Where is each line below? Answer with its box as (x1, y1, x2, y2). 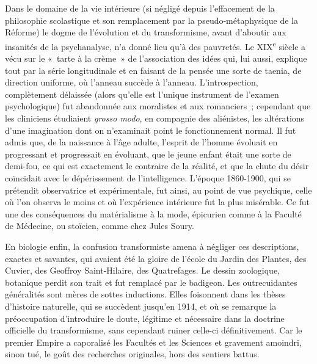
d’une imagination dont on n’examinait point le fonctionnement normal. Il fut (5, 123, 296, 136)
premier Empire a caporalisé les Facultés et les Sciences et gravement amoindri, (5, 335, 302, 348)
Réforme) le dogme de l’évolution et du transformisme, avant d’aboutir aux (5, 26, 286, 38)
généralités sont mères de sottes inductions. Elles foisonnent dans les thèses (5, 288, 286, 300)
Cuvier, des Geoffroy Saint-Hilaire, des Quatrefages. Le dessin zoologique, (5, 264, 280, 277)
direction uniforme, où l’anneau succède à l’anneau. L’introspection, (5, 76, 258, 89)
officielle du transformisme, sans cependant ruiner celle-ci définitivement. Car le (5, 324, 302, 337)
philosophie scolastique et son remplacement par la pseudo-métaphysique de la (5, 13, 299, 26)
